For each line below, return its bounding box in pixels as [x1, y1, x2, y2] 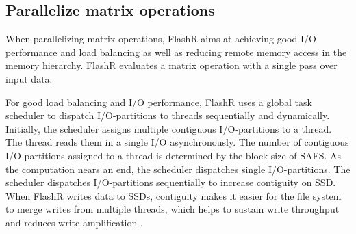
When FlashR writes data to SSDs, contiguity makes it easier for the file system [5, 188, 342, 203]
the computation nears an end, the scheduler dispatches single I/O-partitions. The [5, 161, 351, 176]
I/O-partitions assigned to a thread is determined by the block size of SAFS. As [5, 148, 341, 162]
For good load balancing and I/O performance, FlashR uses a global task [5, 94, 312, 109]
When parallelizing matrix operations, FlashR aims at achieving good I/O [5, 31, 316, 46]
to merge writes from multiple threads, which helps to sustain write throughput [5, 202, 340, 216]
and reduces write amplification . [5, 215, 143, 229]
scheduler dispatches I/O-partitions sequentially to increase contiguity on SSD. [5, 175, 336, 190]
